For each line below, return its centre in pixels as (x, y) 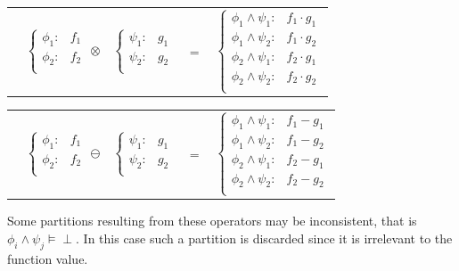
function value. (48, 258)
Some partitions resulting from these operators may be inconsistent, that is (212, 221)
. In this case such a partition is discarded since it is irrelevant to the (264, 238)
